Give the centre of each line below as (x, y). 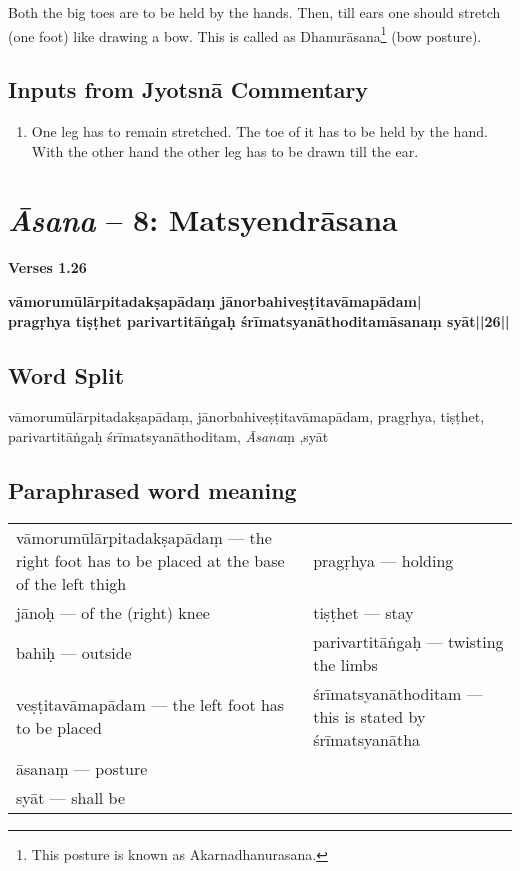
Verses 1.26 (47, 267)
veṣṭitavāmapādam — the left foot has (150, 705)
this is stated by (369, 716)
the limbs (345, 664)
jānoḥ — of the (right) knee (113, 612)
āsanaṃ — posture (82, 768)
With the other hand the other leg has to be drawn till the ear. (225, 150)
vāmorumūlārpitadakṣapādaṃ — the (144, 537)
